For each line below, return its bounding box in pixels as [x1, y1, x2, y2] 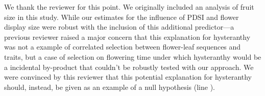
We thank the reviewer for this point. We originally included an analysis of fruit [4, 2, 254, 12]
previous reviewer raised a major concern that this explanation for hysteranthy [4, 31, 251, 42]
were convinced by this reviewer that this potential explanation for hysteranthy [4, 71, 252, 82]
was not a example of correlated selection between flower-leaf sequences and [4, 41, 241, 52]
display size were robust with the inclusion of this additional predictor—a [4, 21, 234, 32]
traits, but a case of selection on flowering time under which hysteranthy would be [4, 51, 261, 62]
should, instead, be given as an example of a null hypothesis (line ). [4, 81, 215, 92]
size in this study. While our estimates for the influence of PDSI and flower [4, 11, 239, 22]
